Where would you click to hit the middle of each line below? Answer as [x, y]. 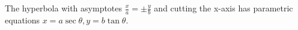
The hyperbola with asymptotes [64, 8]
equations [23, 19]
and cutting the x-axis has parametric [223, 8]
